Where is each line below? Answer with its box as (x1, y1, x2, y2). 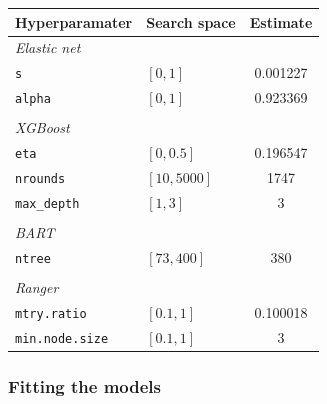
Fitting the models (8, 373, 162, 398)
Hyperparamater (15, 11, 133, 32)
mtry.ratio (15, 306, 87, 321)
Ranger (15, 277, 59, 298)
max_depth (15, 196, 80, 211)
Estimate (249, 11, 313, 32)
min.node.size (15, 331, 109, 346)
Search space (146, 11, 236, 32)
